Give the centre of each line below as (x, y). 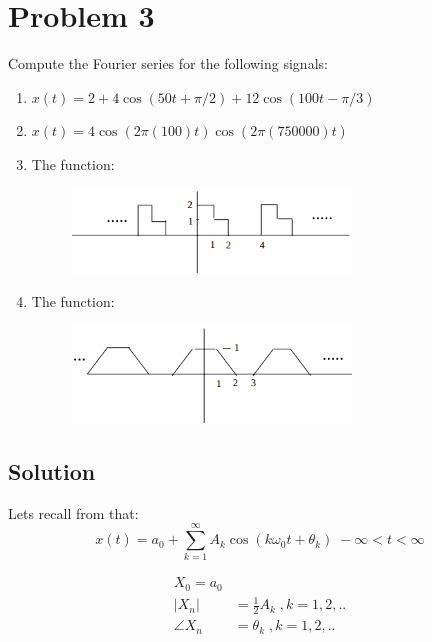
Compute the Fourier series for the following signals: (168, 63)
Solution (52, 470)
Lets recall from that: (73, 512)
